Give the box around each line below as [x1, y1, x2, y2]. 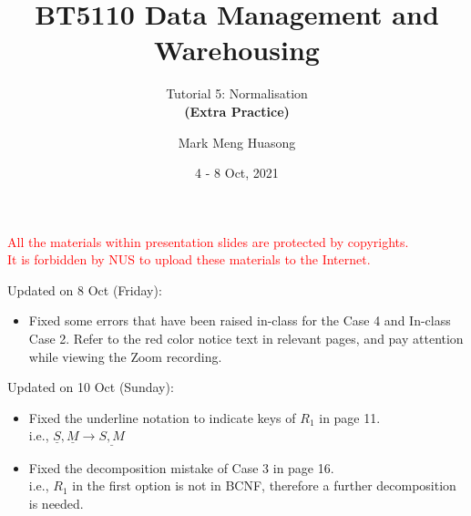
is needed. [28, 493, 84, 512]
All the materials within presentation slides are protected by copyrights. [7, 232, 409, 251]
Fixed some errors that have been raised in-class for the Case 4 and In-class [28, 311, 451, 330]
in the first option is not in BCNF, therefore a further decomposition [72, 476, 456, 495]
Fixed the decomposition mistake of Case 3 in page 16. [28, 458, 334, 477]
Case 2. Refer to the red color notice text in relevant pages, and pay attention [28, 329, 464, 348]
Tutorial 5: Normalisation [166, 84, 308, 103]
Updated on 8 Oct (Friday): [7, 280, 162, 299]
